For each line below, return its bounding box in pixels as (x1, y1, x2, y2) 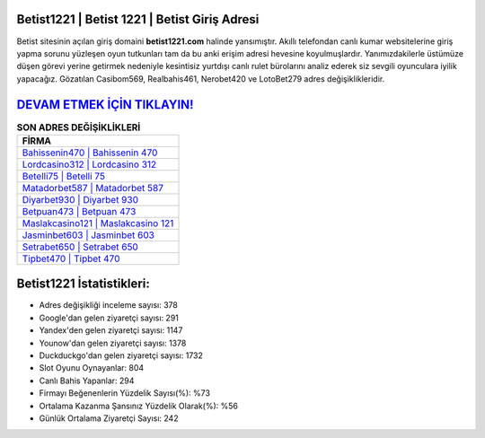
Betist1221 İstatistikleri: (16, 276, 150, 292)
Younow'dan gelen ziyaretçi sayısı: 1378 (39, 337, 187, 348)
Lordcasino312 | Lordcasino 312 (22, 158, 157, 171)
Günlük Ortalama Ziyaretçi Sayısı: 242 (39, 413, 179, 424)
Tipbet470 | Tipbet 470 (22, 252, 120, 265)
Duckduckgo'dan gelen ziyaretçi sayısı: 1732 (39, 350, 204, 361)
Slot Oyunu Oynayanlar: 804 (39, 363, 145, 373)
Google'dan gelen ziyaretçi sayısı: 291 (39, 312, 180, 323)
